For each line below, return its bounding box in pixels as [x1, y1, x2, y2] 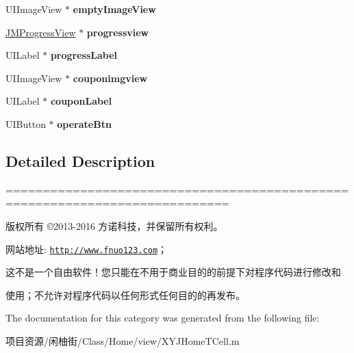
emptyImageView [73, 2, 156, 16]
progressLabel [50, 48, 118, 62]
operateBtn [57, 116, 112, 131]
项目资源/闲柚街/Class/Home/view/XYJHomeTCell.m [5, 333, 240, 348]
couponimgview [73, 70, 148, 85]
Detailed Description [5, 150, 155, 171]
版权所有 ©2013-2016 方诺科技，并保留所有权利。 [5, 218, 223, 233]
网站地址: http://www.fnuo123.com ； [5, 241, 168, 256]
